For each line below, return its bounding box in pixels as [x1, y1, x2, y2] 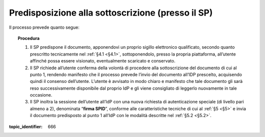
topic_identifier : [9, 123, 43, 129]
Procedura [18, 35, 40, 41]
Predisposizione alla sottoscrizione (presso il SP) [9, 7, 213, 18]
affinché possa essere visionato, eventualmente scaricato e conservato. [30, 58, 176, 64]
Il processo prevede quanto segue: [9, 24, 79, 30]
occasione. [30, 92, 53, 98]
